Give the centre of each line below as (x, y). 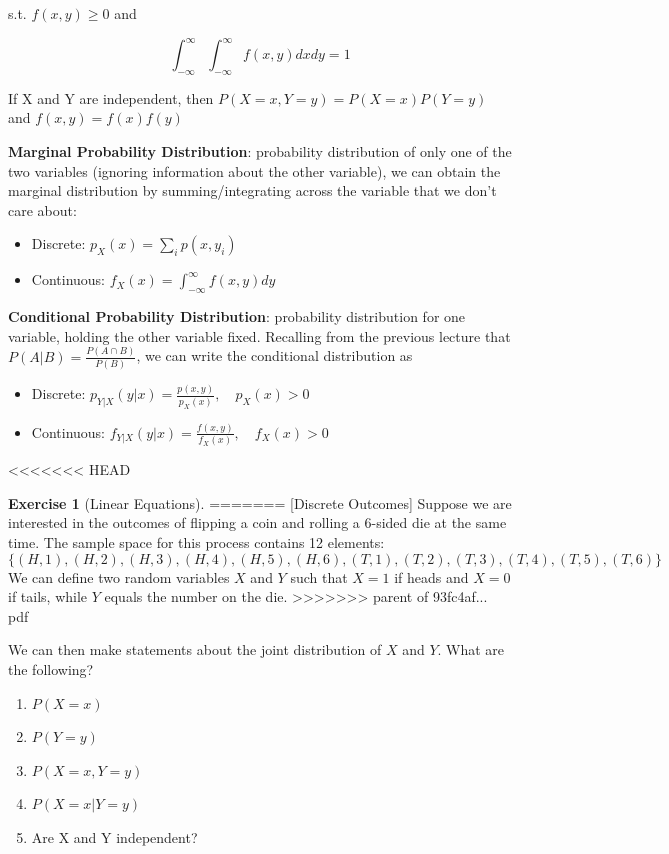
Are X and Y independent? (114, 836)
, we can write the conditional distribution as (274, 355)
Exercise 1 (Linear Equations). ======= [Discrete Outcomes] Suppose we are (260, 502)
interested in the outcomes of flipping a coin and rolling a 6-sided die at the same (257, 522)
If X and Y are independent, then (111, 97)
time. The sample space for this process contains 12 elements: (196, 541)
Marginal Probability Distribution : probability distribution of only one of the (260, 151)
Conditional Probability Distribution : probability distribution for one (237, 316)
